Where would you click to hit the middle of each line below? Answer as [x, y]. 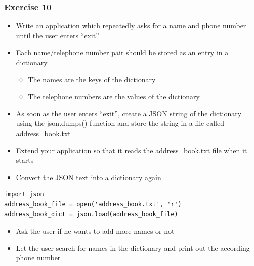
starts [25, 160]
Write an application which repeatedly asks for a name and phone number [131, 26]
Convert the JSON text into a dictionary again [89, 177]
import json [24, 194]
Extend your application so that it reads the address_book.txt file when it [132, 150]
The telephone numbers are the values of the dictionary [114, 96]
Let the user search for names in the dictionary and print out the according [133, 248]
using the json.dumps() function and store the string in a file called [120, 123]
